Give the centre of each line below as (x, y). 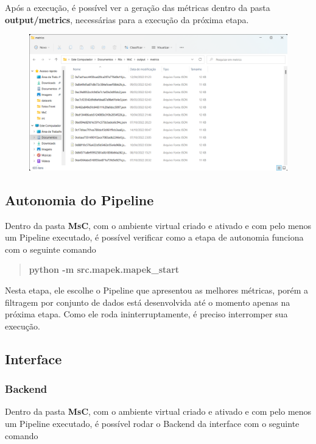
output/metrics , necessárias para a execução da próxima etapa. (127, 19)
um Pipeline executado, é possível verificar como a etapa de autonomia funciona (154, 237)
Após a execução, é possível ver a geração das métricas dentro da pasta (138, 7)
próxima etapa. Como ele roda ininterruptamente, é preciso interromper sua (146, 314)
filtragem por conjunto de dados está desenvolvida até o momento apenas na (148, 302)
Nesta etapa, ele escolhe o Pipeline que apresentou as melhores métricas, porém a (157, 290)
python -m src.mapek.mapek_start (104, 270)
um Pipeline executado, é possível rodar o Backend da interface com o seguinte (152, 423)
